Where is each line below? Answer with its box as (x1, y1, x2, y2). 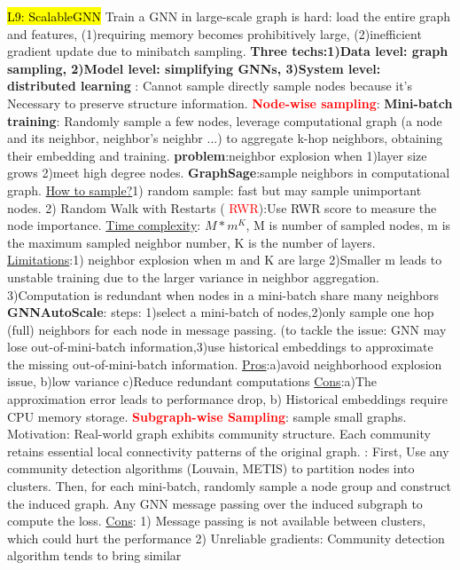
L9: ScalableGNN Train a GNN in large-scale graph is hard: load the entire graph (7, 7, 451, 25)
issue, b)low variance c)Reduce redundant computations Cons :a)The (7, 372, 378, 391)
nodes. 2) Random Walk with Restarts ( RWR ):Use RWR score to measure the (7, 198, 437, 217)
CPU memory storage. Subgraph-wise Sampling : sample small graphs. (7, 407, 407, 425)
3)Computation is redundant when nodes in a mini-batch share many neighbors (7, 285, 439, 304)
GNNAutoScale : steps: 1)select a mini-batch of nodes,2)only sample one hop (7, 303, 434, 321)
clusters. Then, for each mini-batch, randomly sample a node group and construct (7, 477, 452, 495)
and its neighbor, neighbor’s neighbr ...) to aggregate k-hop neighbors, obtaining (7, 129, 443, 147)
